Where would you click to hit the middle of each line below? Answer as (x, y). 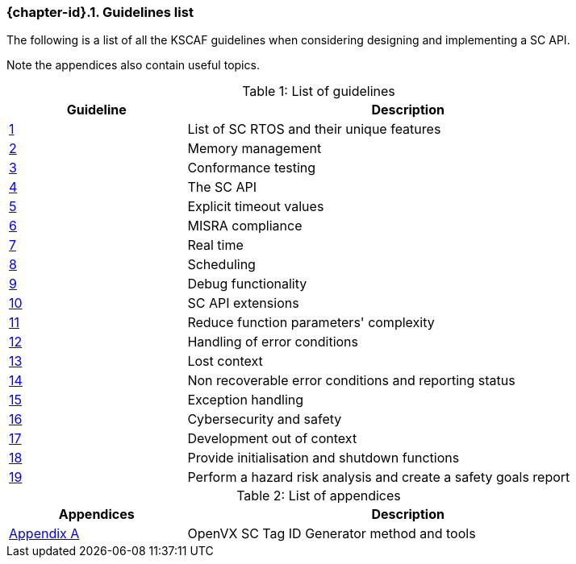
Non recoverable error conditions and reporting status (351, 381)
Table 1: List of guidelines (319, 91)
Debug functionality (247, 284)
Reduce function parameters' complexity (311, 323)
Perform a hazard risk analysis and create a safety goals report (379, 477)
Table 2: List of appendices (319, 496)
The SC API (222, 187)
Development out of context (272, 439)
